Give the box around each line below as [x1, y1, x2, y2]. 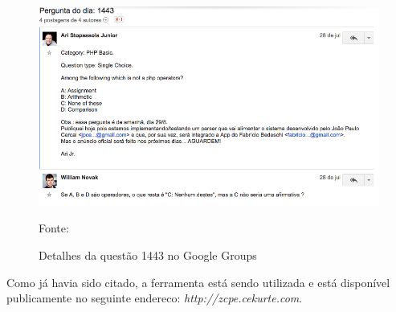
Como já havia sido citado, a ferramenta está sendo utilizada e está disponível [6, 273, 390, 290]
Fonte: [39, 220, 69, 236]
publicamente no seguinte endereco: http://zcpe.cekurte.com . [6, 289, 303, 306]
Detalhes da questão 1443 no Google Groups [39, 247, 257, 264]
